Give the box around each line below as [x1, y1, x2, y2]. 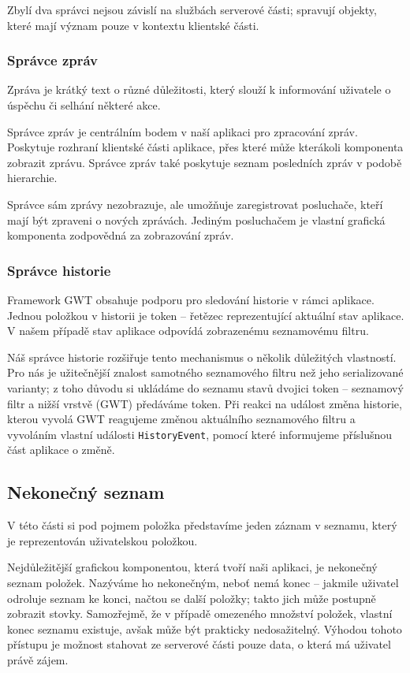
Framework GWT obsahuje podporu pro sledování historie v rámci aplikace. [7, 291, 375, 307]
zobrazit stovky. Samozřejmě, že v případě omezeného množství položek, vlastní [7, 605, 393, 622]
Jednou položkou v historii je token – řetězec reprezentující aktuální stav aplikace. [7, 307, 404, 323]
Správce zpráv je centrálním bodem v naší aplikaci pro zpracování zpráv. [7, 123, 358, 139]
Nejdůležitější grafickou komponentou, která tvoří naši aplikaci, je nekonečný [7, 559, 378, 575]
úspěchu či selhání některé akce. [7, 97, 161, 113]
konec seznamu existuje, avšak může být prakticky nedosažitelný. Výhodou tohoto [7, 620, 402, 637]
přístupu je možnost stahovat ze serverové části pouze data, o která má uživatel [7, 636, 391, 653]
